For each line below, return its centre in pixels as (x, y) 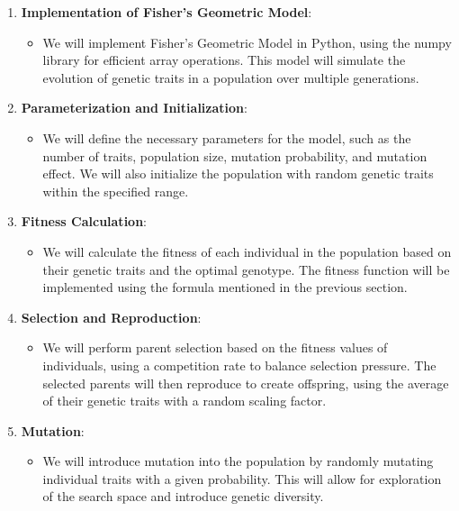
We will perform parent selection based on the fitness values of (215, 347)
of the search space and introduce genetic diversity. (183, 496)
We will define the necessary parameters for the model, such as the (227, 137)
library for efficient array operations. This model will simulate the (224, 60)
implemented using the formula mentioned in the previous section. (225, 287)
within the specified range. (116, 191)
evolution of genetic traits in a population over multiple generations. (231, 77)
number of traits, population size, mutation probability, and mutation (235, 155)
